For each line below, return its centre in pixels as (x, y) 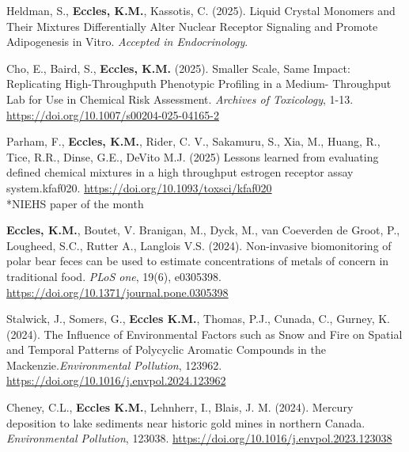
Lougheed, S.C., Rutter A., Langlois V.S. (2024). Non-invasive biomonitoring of (199, 245)
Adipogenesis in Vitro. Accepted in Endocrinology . (127, 42)
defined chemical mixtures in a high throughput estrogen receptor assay (180, 172)
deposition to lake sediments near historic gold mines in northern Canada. (186, 422)
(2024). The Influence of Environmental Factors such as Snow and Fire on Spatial (204, 334)
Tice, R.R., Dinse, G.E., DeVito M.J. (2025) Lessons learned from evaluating (193, 156)
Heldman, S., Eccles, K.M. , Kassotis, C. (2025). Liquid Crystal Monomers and (201, 10)
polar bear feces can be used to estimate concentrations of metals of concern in (198, 261)
